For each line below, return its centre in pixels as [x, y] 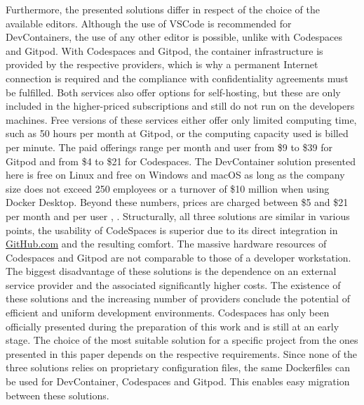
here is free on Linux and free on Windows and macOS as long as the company [175, 175]
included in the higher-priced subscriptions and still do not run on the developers [180, 106]
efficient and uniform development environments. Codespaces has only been [168, 313]
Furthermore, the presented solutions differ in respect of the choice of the [163, 9]
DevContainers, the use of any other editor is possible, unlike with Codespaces [174, 37]
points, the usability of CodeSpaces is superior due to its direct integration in [172, 230]
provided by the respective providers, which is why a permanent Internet [162, 64]
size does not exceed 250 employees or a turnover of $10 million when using [168, 188]
